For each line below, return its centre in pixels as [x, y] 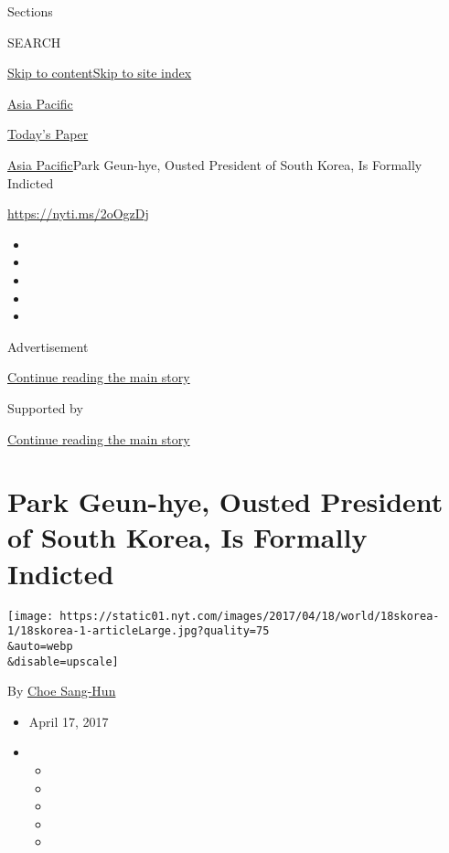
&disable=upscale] [63, 661]
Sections [30, 11]
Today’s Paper [48, 134]
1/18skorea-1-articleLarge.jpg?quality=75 [139, 631]
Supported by [45, 407]
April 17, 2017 [69, 721]
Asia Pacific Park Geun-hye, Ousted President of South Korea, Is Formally [215, 164]
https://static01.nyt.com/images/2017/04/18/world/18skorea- [250, 616]
